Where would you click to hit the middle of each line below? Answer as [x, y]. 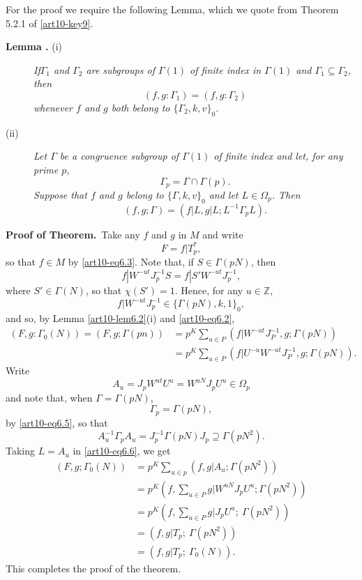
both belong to [141, 107]
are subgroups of [120, 69]
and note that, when [49, 397]
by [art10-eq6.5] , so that [57, 422]
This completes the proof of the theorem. [93, 568]
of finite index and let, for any [278, 156]
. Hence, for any [209, 290]
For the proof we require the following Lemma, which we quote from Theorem [172, 9]
